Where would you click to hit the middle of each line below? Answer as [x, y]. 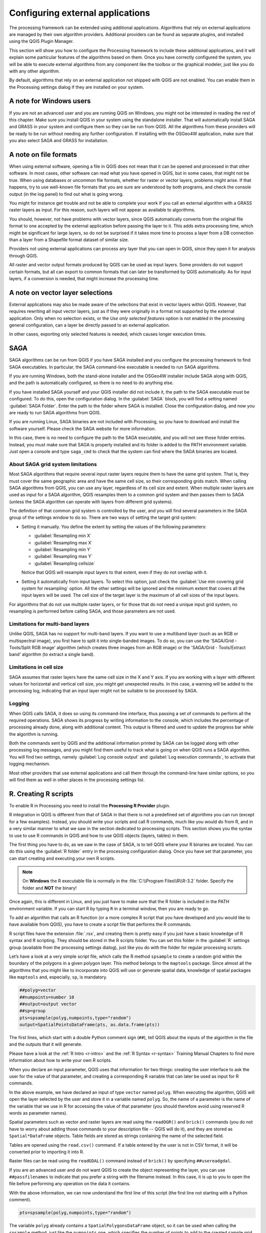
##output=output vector [48, 1004]
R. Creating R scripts [41, 794]
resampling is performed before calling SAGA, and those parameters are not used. [92, 611]
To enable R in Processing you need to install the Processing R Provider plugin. [90, 805]
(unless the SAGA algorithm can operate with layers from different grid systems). [91, 502]
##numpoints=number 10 [47, 997]
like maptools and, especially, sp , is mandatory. [58, 977]
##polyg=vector [38, 990]
